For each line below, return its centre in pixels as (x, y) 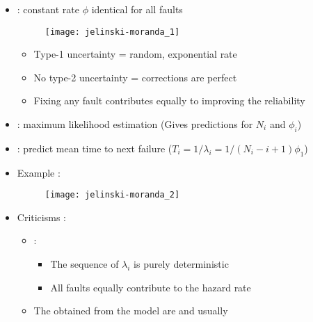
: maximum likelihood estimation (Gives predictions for (135, 124)
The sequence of (85, 264)
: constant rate (48, 9)
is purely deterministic (181, 264)
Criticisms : (41, 217)
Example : (39, 172)
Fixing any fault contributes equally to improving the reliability (169, 100)
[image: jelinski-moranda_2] (112, 195)
